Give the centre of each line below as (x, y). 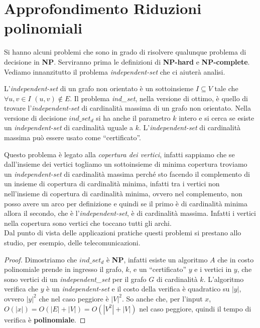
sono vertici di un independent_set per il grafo (75, 279)
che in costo (236, 259)
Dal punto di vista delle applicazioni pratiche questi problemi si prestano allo (123, 233)
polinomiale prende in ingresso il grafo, (64, 269)
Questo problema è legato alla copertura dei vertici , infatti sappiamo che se (119, 154)
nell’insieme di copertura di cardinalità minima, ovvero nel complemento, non (123, 194)
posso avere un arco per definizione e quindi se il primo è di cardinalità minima (126, 203)
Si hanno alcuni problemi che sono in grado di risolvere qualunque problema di (125, 52)
